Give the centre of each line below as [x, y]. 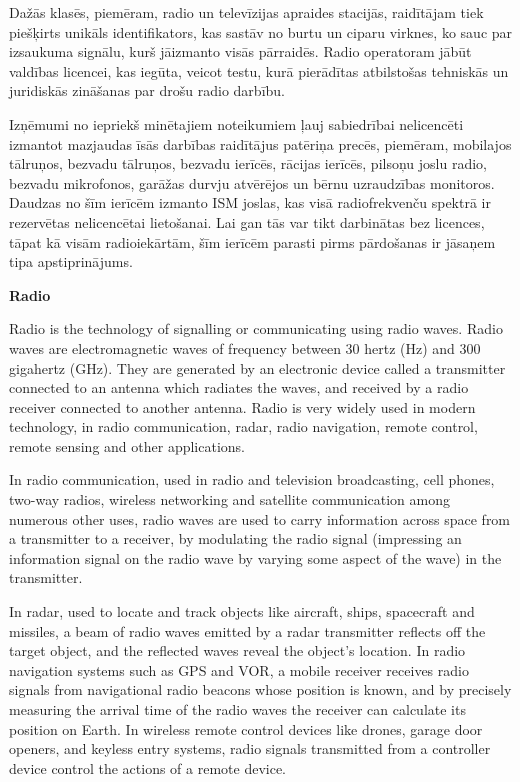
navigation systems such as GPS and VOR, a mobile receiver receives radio [239, 669]
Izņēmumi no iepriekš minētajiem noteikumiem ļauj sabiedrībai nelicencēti [236, 123]
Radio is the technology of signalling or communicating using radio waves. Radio [256, 328]
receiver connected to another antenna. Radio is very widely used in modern [242, 406]
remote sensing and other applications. [127, 445]
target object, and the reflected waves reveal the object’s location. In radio [237, 650]
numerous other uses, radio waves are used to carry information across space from [260, 518]
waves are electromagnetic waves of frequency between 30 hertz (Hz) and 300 [245, 347]
